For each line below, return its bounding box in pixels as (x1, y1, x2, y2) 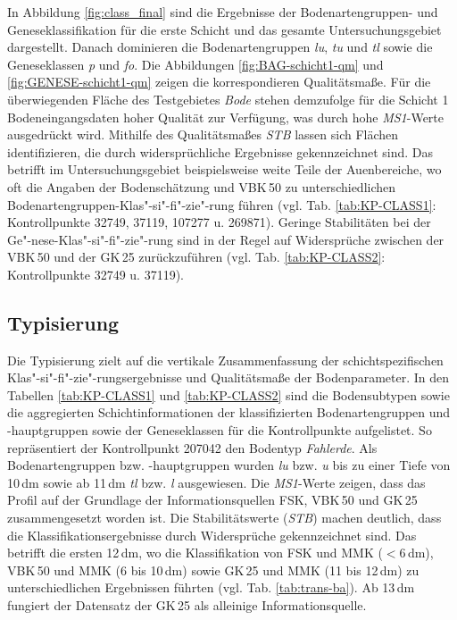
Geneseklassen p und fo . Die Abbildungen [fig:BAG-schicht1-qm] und (7, 54, 384, 73)
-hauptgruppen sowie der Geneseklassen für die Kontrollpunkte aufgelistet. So (7, 421, 432, 440)
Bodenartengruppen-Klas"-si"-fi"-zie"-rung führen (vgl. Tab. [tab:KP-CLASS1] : (7, 195, 436, 214)
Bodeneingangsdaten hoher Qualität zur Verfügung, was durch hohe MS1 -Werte (7, 107, 445, 126)
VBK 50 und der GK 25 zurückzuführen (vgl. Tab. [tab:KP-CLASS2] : (7, 247, 386, 266)
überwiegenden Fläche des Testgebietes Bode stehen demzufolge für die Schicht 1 (7, 89, 449, 108)
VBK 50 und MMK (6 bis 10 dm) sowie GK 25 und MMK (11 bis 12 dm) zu (7, 560, 420, 579)
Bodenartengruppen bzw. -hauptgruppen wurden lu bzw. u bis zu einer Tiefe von (7, 456, 451, 474)
